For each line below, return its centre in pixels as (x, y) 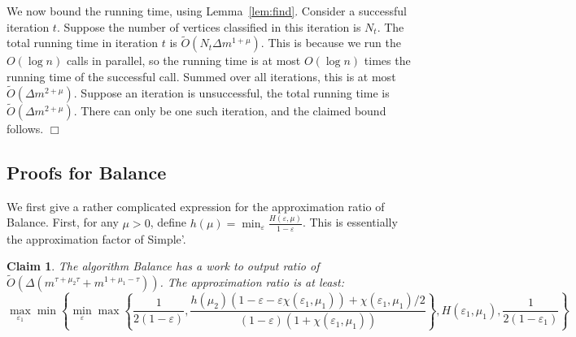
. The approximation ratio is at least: (252, 281)
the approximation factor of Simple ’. (96, 238)
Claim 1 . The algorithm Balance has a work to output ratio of (163, 266)
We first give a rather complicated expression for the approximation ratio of (196, 206)
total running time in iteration (83, 43)
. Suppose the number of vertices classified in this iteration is (209, 26)
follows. (25, 129)
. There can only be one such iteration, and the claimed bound (230, 111)
